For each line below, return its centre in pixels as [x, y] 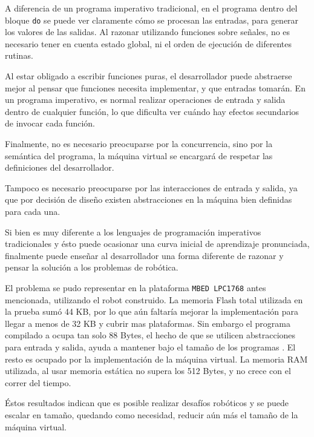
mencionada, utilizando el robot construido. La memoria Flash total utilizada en [154, 299]
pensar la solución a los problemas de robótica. [92, 267]
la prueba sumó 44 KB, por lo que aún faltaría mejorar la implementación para [152, 311]
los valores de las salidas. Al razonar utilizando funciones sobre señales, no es [148, 32]
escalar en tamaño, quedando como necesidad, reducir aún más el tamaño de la [152, 414]
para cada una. [33, 211]
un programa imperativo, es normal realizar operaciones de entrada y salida [145, 100]
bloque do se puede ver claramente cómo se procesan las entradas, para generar [152, 20]
